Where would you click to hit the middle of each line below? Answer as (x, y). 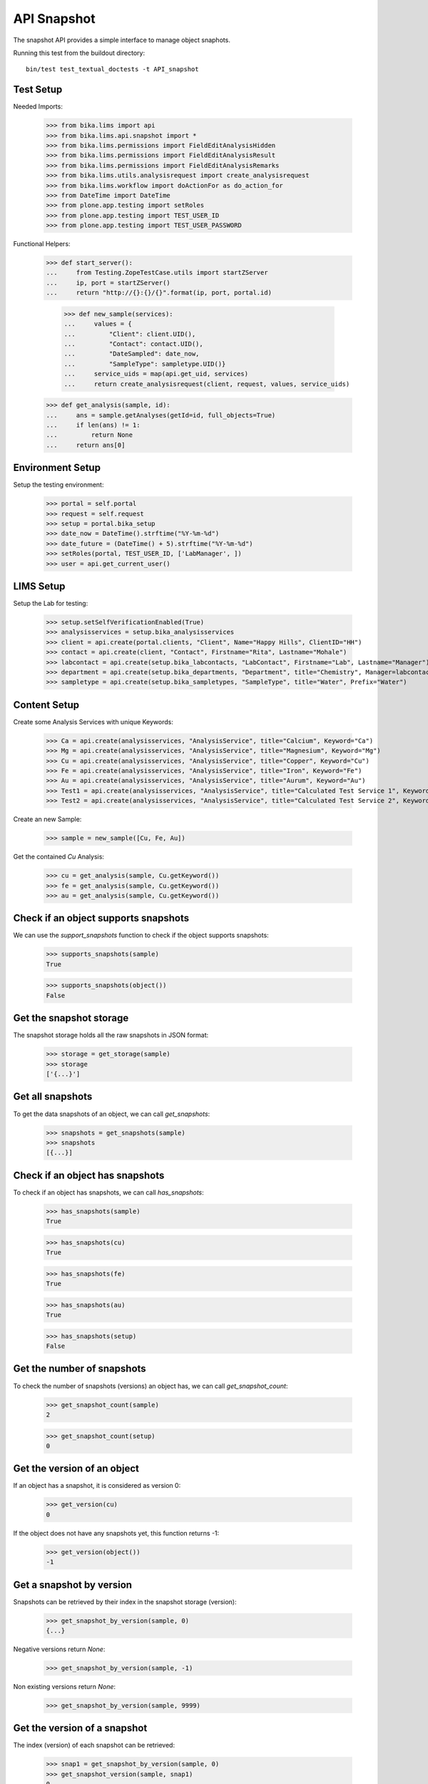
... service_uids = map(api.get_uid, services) (156, 374)
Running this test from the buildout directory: (79, 53)
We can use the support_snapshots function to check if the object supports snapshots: (141, 936)
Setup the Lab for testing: (51, 604)
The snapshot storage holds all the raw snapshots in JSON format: (111, 1035)
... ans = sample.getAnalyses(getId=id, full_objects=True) (161, 415)
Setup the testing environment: (58, 485)
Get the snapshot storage (71, 1018)
